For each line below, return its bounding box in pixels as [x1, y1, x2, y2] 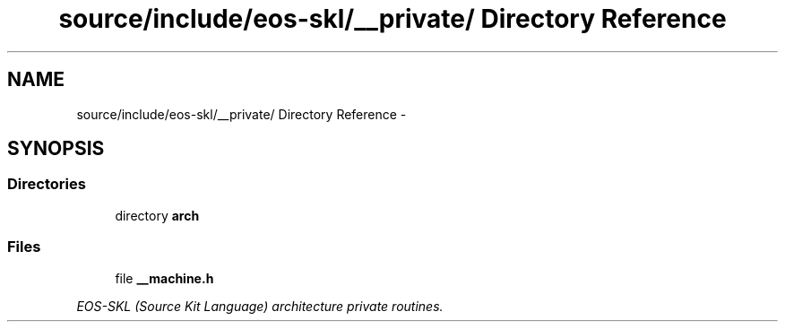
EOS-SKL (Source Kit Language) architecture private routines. [76, 298, 444, 314]
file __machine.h [115, 270, 214, 286]
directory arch [115, 207, 200, 223]
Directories [7, 175, 86, 194]
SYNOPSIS [7, 137, 105, 160]
